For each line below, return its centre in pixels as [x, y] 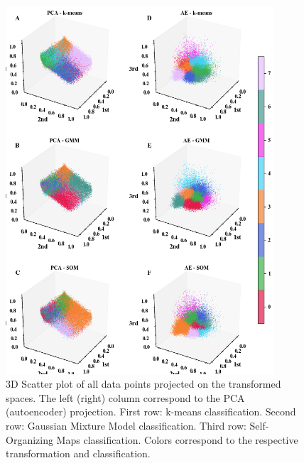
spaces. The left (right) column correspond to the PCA [125, 397]
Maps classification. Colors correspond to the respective [177, 439]
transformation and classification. [78, 453]
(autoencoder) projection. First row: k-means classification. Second [151, 412]
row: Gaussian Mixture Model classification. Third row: [126, 425]
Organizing [29, 439]
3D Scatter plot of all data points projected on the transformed [143, 384]
